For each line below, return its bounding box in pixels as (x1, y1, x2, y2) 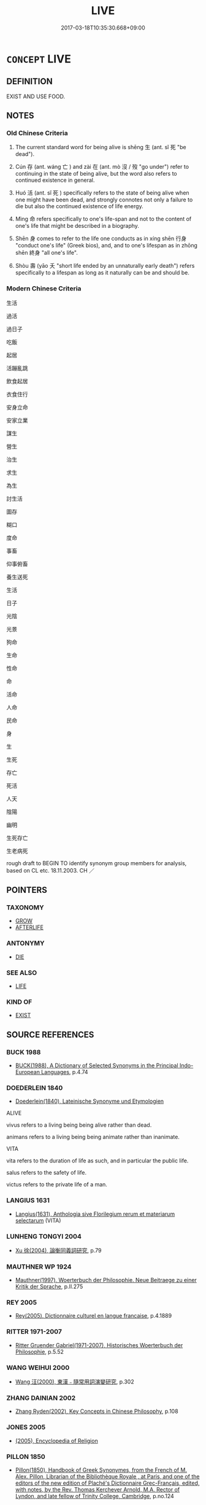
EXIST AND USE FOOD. (6, 93, 66, 100)
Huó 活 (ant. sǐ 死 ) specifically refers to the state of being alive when (15, 189, 189, 196)
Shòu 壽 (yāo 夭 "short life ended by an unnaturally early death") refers (15, 262, 195, 270)
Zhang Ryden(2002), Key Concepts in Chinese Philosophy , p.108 (15, 1407, 179, 1415)
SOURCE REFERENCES (6, 1029, 94, 1040)
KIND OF (6, 997, 32, 1006)
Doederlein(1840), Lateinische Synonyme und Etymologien (15, 1097, 164, 1105)
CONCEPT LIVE (6, 52, 72, 66)
